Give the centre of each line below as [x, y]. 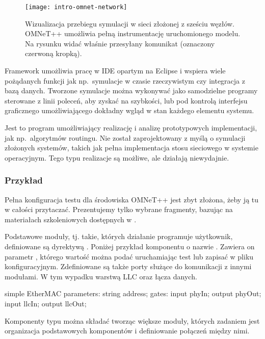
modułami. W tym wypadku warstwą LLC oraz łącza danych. [101, 276]
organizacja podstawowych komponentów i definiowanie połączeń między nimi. [127, 331]
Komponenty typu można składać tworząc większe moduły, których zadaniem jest [132, 320]
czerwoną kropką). [54, 53]
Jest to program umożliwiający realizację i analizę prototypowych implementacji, [131, 127]
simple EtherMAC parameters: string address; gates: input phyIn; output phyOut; [133, 293]
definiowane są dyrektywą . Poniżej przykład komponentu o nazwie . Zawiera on [130, 246]
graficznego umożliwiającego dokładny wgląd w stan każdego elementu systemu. [129, 110]
